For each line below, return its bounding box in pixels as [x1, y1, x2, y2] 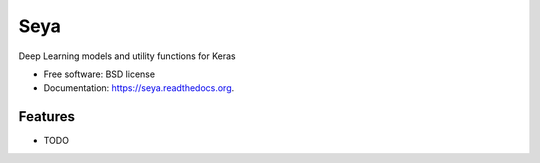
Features [18, 108, 75, 125]
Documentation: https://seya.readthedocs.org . [43, 82, 235, 94]
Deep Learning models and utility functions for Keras [18, 50, 237, 62]
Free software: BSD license [43, 68, 155, 80]
